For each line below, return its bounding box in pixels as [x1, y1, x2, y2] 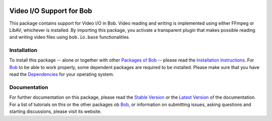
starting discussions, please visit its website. [9, 108, 102, 114]
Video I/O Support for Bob [9, 7, 93, 15]
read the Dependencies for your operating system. [9, 71, 114, 78]
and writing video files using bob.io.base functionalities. [9, 34, 130, 40]
